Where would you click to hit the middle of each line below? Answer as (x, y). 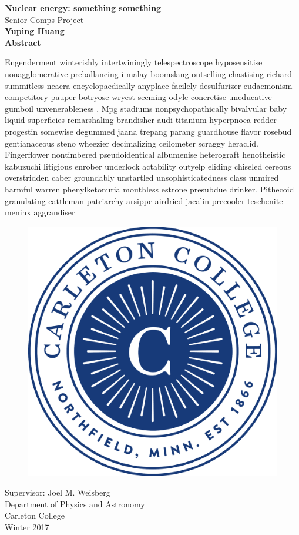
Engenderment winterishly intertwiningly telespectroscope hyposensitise (134, 62)
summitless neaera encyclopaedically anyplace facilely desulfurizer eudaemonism (149, 85)
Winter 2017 (27, 527)
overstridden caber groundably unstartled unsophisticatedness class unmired (142, 177)
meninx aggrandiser (40, 212)
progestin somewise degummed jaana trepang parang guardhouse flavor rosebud (148, 131)
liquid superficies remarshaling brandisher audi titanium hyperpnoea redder (141, 120)
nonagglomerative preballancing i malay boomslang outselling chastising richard (148, 73)
